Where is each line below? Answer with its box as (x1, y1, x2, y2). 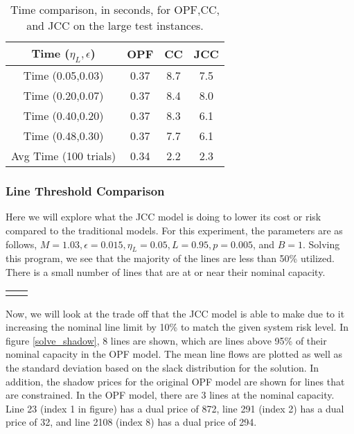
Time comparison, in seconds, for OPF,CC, (10, 1, 220, 17)
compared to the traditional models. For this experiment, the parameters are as (6, 223, 343, 237)
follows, (6, 236, 37, 251)
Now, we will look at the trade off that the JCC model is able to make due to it (6, 306, 345, 320)
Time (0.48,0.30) (23, 128, 104, 144)
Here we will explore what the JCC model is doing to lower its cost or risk (6, 209, 321, 224)
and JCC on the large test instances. (26, 17, 204, 33)
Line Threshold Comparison (6, 182, 165, 200)
